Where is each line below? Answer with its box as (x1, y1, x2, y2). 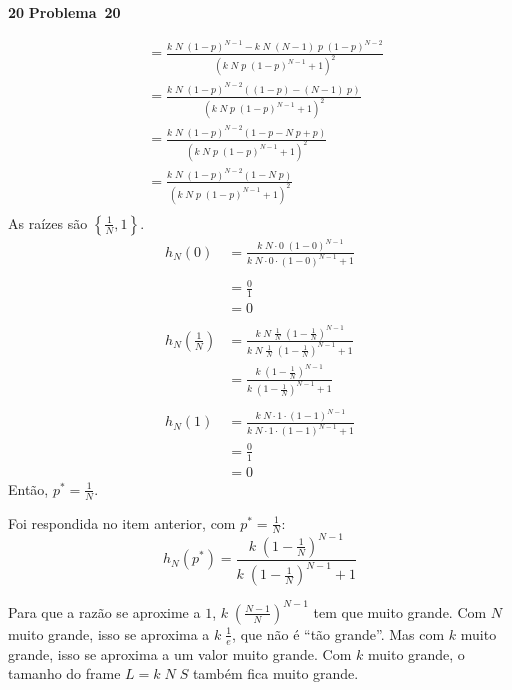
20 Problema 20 (8, 2, 121, 22)
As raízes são (8, 212, 88, 233)
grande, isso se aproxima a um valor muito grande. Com (8, 643, 352, 664)
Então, (8, 478, 49, 499)
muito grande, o (367, 643, 465, 664)
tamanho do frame (8, 663, 121, 684)
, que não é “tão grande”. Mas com (232, 623, 445, 644)
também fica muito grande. (192, 663, 359, 684)
